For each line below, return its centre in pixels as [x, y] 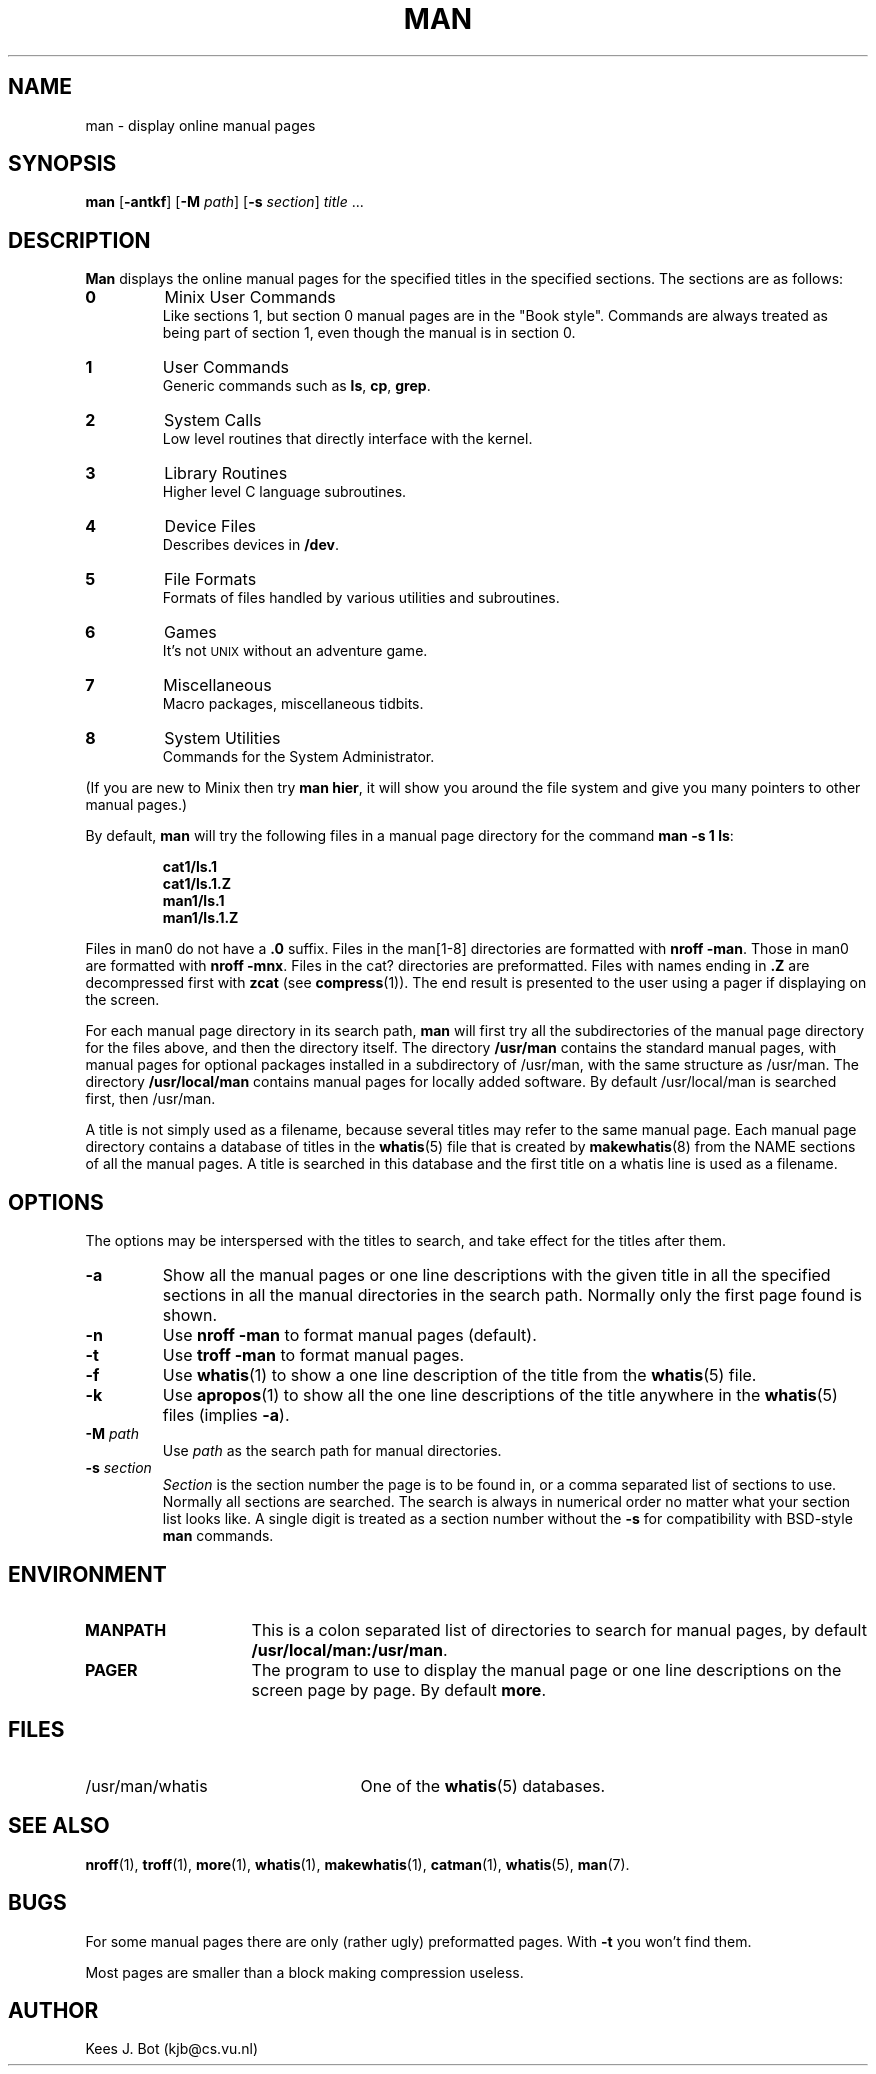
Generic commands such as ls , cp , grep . [296, 386]
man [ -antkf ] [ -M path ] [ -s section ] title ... [224, 202]
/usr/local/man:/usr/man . [349, 1649]
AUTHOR [53, 2010]
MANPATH [125, 1629]
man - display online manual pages [200, 125]
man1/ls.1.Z [200, 918]
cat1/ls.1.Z [196, 884]
